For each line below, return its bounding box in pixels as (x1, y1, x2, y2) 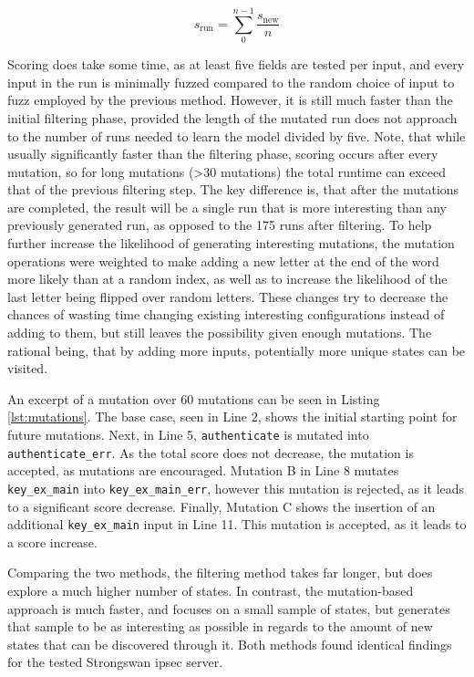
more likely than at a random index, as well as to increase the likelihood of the (7, 269, 448, 288)
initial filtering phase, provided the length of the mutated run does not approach (7, 108, 458, 127)
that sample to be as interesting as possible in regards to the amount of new (7, 617, 433, 636)
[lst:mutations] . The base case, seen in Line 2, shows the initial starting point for (7, 407, 458, 426)
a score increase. (7, 532, 98, 551)
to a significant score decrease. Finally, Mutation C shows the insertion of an (7, 496, 436, 516)
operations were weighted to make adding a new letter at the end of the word (7, 251, 439, 270)
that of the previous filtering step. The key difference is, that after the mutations (7, 180, 459, 199)
